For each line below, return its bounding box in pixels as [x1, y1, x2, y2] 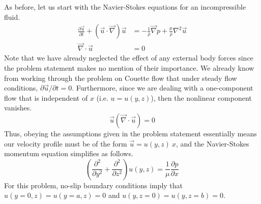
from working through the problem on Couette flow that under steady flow [4, 72, 237, 83]
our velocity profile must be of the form [4, 138, 127, 149]
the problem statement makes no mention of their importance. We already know [4, 63, 254, 73]
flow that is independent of [4, 92, 88, 103]
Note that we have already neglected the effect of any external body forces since [4, 52, 253, 63]
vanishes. [4, 102, 32, 113]
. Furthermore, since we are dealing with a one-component [72, 82, 253, 93]
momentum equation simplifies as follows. [4, 148, 133, 159]
